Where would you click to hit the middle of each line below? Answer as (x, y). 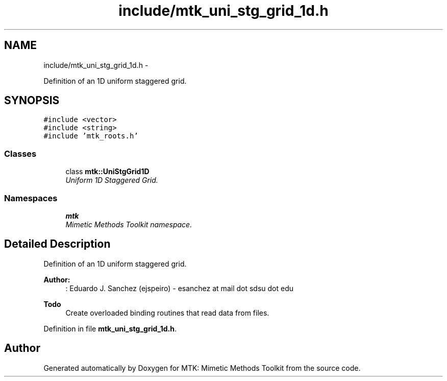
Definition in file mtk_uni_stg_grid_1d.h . (110, 328)
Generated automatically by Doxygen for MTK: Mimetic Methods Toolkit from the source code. (202, 368)
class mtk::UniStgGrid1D (107, 172)
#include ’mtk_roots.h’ (91, 136)
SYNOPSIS (32, 101)
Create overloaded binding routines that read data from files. (167, 313)
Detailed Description (57, 244)
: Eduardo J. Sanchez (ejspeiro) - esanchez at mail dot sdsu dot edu (180, 288)
